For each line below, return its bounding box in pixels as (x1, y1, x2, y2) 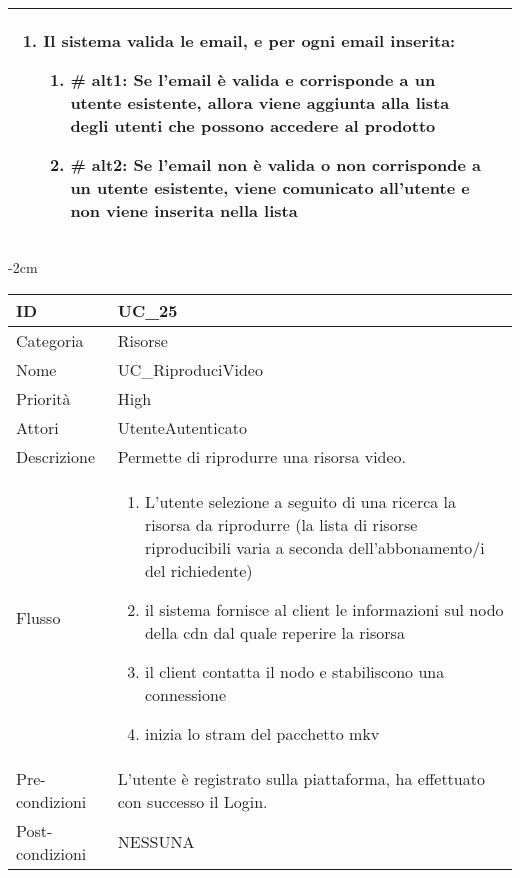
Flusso (16, 605, 61, 629)
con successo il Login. (117, 789, 268, 813)
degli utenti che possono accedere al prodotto (70, 114, 436, 137)
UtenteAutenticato (117, 415, 248, 439)
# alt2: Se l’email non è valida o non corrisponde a (70, 153, 481, 176)
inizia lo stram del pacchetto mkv (144, 721, 380, 745)
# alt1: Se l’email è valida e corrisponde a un (70, 68, 436, 91)
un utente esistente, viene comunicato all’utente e (70, 176, 470, 199)
